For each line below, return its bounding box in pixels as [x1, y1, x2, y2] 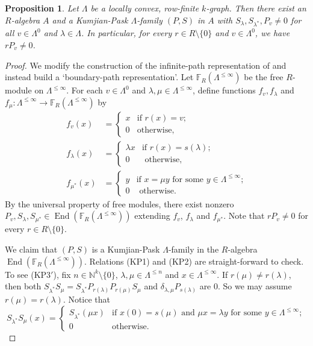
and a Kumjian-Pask [52, 13, 128, 26]
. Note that [223, 209, 265, 222]
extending [134, 209, 170, 222]
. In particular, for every [81, 27, 172, 39]
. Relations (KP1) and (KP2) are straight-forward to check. [84, 254, 304, 267]
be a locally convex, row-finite [90, 2, 199, 14]
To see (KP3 [5, 268, 51, 280]
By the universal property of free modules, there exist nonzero [5, 197, 234, 210]
